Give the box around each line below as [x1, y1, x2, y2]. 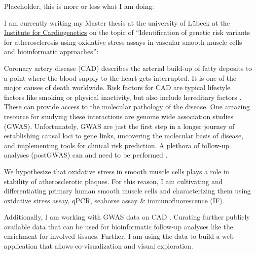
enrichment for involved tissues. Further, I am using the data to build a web [4, 231, 234, 241]
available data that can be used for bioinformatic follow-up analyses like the [4, 221, 233, 231]
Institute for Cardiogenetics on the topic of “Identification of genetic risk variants [4, 27, 250, 37]
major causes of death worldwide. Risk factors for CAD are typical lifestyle [4, 82, 231, 93]
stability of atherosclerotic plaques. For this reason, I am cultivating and [4, 176, 223, 186]
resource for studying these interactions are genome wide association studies [4, 111, 234, 121]
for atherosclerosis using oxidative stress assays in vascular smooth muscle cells [4, 36, 242, 47]
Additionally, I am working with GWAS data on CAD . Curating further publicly [4, 212, 250, 222]
